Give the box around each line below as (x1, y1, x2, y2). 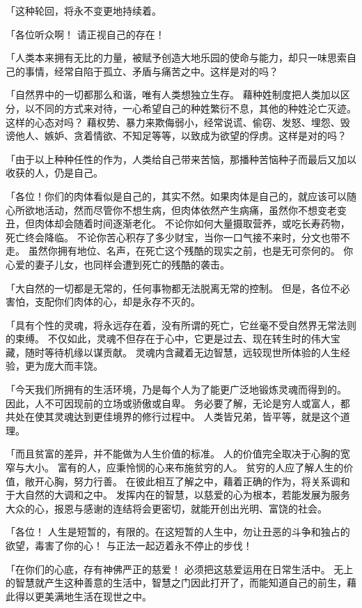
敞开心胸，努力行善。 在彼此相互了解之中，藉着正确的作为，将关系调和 (24, 473, 350, 488)
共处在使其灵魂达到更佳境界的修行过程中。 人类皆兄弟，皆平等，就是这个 (6, 409, 340, 424)
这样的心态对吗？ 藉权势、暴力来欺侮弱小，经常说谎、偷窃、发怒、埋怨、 (6, 114, 340, 129)
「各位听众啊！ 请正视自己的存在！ (6, 26, 165, 41)
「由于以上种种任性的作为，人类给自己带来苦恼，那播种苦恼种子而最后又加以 (6, 151, 356, 166)
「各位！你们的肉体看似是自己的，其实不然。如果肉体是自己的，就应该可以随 (6, 188, 356, 203)
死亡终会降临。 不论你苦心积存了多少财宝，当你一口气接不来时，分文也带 (6, 229, 340, 244)
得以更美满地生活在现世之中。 (15, 588, 152, 603)
